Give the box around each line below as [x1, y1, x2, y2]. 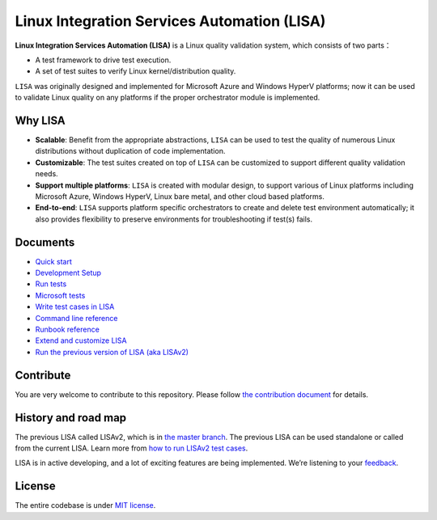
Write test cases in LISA [35, 302, 115, 311]
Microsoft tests [35, 290, 86, 300]
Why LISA [15, 113, 66, 127]
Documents [15, 235, 75, 249]
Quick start [35, 256, 72, 266]
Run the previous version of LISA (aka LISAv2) [35, 347, 189, 357]
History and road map [15, 411, 127, 425]
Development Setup [35, 268, 101, 278]
